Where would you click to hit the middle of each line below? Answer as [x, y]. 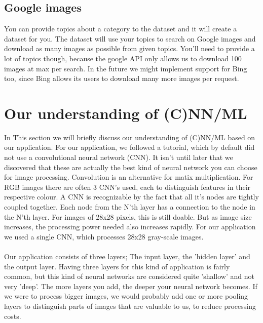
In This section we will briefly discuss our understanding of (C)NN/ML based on [130, 137]
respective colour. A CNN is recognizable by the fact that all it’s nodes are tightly [131, 197]
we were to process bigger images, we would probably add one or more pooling [126, 296]
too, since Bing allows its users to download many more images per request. [122, 78]
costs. [13, 316]
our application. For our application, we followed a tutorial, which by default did [129, 147]
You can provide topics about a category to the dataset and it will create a [121, 29]
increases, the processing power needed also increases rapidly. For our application [130, 227]
